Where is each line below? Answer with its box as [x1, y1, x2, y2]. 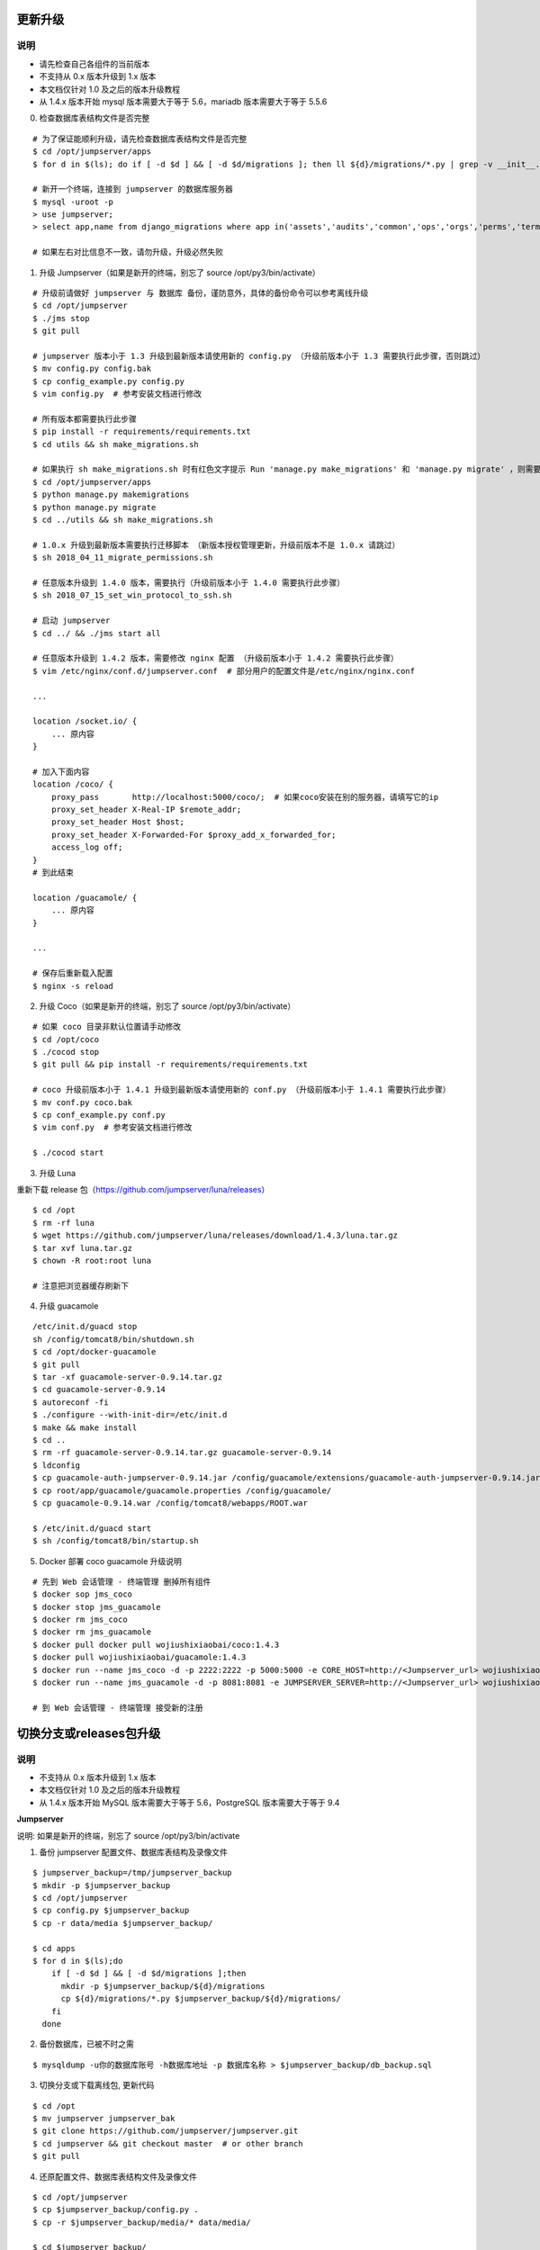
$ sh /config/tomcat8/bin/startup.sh [32, 1535, 200, 1546]
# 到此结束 [32, 867, 74, 877]
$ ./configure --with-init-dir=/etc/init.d [32, 1409, 228, 1420]
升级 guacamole [39, 1300, 99, 1311]
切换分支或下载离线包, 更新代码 [39, 2080, 155, 2091]
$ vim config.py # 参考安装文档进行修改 [32, 389, 202, 400]
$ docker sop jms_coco [32, 1589, 133, 1599]
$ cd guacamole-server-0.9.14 [32, 1384, 166, 1395]
